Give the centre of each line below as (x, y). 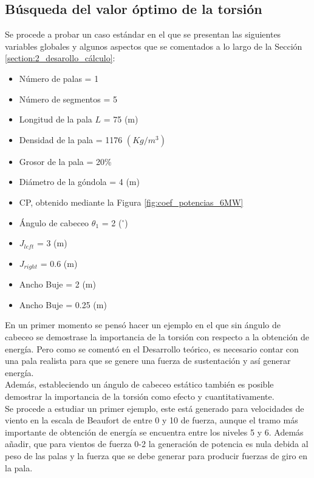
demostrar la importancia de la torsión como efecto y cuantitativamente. (140, 396)
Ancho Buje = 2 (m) (57, 284)
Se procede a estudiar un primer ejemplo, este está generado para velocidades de (155, 408)
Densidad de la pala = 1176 (71, 139)
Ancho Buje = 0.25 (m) (63, 304)
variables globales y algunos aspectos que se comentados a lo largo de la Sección (154, 46)
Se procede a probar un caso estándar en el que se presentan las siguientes (143, 34)
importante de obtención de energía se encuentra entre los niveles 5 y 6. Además (154, 432)
